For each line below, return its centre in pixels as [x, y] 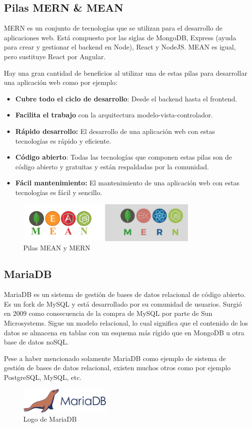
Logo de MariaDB [50, 419]
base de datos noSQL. [36, 342]
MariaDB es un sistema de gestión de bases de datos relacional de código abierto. [125, 294]
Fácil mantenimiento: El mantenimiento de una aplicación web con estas [127, 183]
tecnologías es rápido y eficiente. [63, 140]
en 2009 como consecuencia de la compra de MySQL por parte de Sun [108, 313]
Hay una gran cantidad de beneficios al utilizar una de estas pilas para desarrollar [126, 73]
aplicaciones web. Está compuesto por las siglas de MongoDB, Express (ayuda [120, 37]
